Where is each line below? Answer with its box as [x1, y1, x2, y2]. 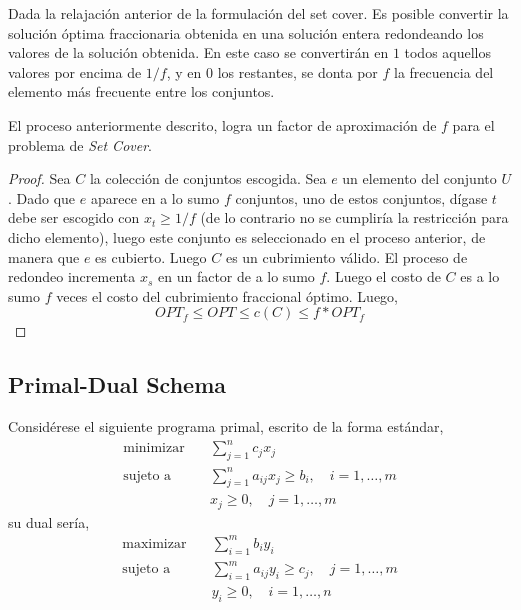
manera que [8, 246, 80, 267]
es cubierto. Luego [95, 246, 207, 267]
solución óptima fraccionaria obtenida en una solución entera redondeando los [8, 22, 484, 43]
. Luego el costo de [326, 266, 441, 287]
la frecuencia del [394, 61, 494, 82]
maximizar [122, 536, 187, 551]
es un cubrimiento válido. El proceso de [225, 246, 468, 267]
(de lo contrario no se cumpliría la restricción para [200, 207, 509, 228]
